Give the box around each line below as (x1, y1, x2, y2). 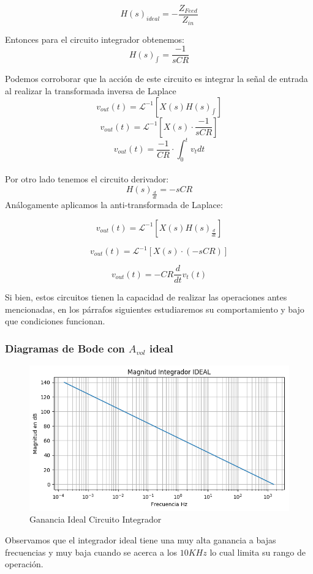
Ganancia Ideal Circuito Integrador (29, 513, 162, 526)
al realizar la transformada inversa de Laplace (5, 84, 176, 97)
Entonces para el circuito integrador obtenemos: (5, 32, 184, 45)
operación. (5, 557, 43, 570)
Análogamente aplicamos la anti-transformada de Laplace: (5, 198, 223, 211)
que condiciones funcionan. (5, 315, 105, 327)
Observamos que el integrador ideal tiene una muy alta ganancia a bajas (5, 534, 276, 546)
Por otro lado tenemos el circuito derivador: (5, 173, 169, 185)
